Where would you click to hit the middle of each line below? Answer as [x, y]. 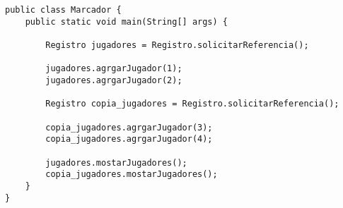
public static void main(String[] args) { [126, 22]
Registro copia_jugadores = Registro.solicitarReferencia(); [192, 104]
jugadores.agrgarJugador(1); [114, 69]
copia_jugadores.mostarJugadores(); [132, 175]
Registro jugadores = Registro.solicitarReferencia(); [177, 45]
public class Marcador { [63, 10]
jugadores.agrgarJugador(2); [114, 80]
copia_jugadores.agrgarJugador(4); [129, 139]
